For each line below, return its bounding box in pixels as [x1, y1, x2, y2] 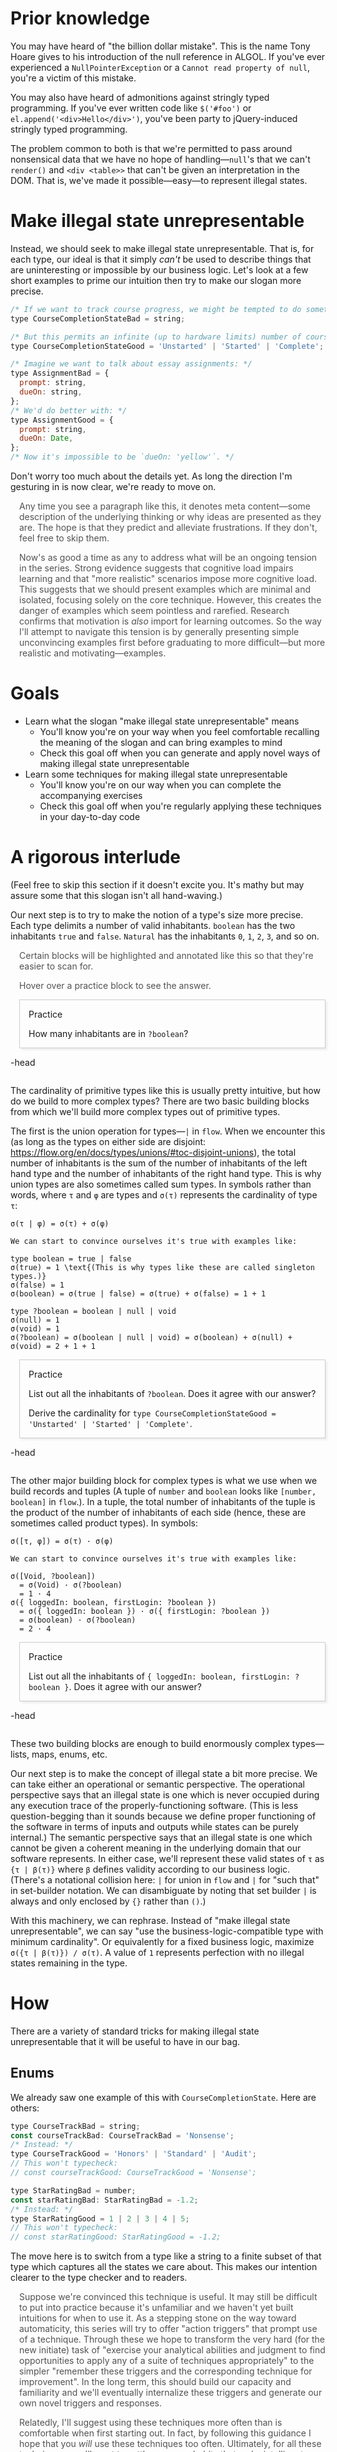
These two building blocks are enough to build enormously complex [10, 1737, 290, 1749]
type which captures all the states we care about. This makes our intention [10, 2261, 318, 2273]
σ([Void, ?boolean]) [10, 1571, 97, 1581]
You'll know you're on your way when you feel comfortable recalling [39, 725, 320, 737]
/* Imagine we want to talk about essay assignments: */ [10, 359, 253, 369]
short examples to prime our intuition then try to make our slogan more [10, 274, 302, 286]
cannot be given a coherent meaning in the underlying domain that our [10, 1842, 302, 1854]
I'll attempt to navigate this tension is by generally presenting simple [19, 626, 300, 637]
